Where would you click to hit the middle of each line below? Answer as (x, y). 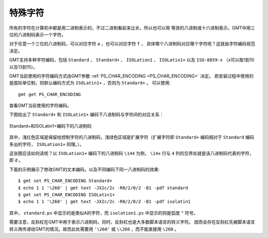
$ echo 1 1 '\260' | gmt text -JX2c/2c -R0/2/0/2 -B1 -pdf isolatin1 (104, 202)
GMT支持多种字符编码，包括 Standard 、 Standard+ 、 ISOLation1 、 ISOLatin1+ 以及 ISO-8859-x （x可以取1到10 (132, 60)
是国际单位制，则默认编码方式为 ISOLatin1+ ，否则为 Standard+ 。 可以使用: (90, 83)
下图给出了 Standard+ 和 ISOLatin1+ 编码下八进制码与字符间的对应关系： (86, 115)
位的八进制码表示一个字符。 (37, 34)
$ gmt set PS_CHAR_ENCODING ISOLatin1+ (67, 195)
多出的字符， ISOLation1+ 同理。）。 (47, 144)
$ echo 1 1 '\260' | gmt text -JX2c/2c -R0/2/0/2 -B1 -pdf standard (103, 188)
